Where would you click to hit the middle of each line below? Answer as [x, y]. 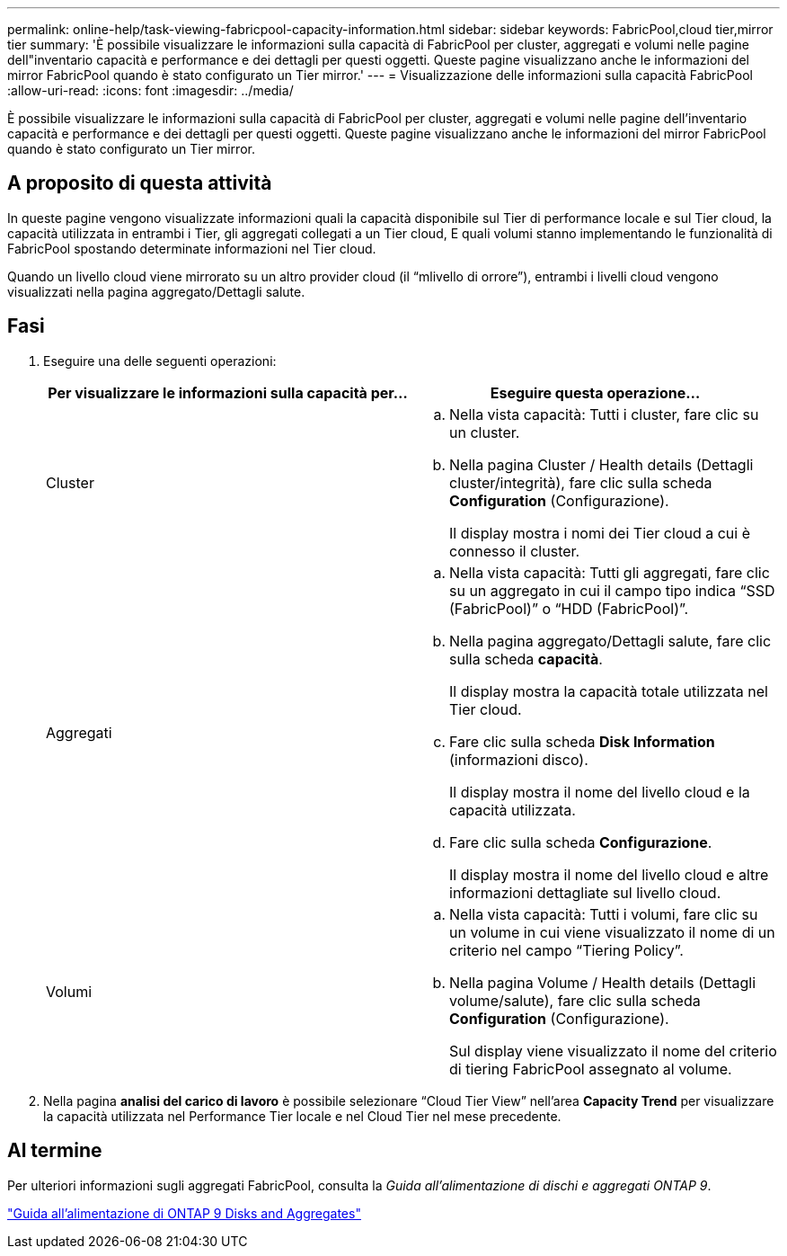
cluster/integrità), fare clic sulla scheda [581, 482]
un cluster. [485, 432]
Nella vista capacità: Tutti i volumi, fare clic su [604, 914]
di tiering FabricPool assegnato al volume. [591, 1069]
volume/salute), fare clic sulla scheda [575, 1000]
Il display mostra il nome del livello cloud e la [600, 792]
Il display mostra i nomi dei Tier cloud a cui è [600, 533]
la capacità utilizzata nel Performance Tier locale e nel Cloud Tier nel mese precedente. [302, 1116]
